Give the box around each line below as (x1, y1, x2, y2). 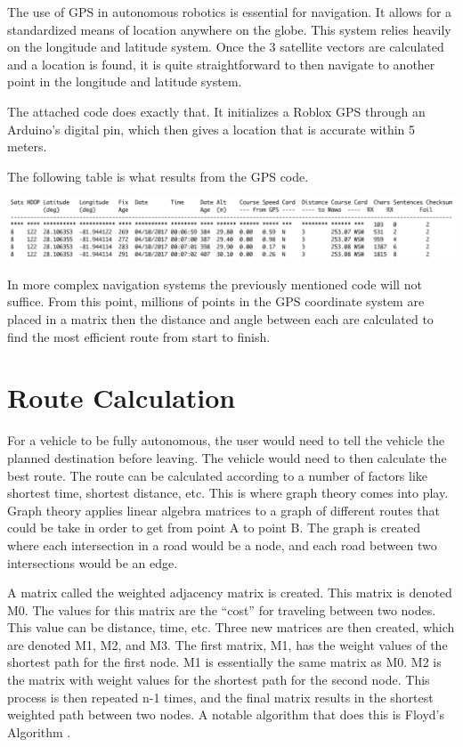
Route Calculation (7, 379, 236, 416)
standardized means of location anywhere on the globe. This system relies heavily (7, 20, 451, 38)
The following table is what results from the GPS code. (7, 166, 309, 185)
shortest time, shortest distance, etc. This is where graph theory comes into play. (7, 483, 449, 502)
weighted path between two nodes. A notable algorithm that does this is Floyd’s (7, 705, 444, 724)
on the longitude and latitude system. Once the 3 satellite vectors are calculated (7, 37, 444, 56)
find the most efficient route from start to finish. (7, 327, 271, 345)
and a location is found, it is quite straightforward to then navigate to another (7, 54, 435, 73)
